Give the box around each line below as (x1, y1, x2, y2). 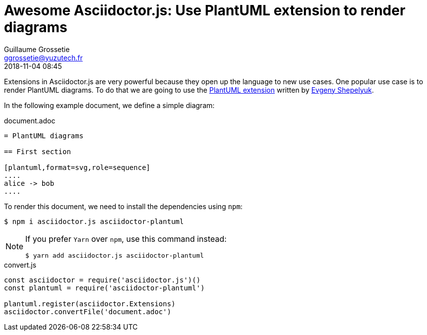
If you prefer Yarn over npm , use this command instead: (25, 233, 227, 244)
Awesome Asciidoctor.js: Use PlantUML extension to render (4, 2, 406, 19)
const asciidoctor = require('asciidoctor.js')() (4, 276, 201, 284)
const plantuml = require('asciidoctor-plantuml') (4, 283, 205, 292)
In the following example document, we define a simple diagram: (4, 101, 215, 110)
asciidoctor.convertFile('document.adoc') (4, 307, 172, 316)
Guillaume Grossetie (4, 45, 70, 54)
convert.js (4, 260, 37, 269)
